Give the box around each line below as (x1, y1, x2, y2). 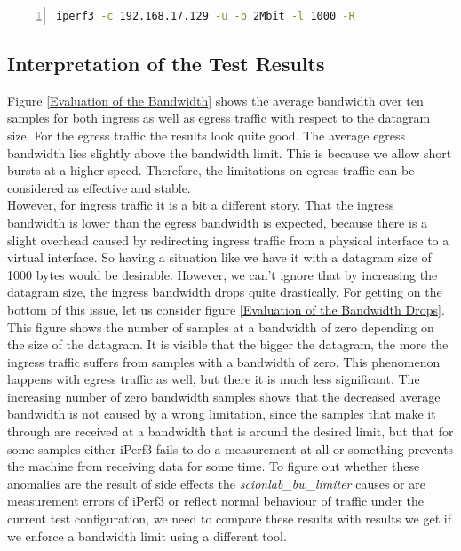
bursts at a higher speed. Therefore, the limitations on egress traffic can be (7, 161, 415, 180)
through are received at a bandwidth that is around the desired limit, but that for (7, 422, 454, 441)
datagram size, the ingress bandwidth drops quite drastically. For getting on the (7, 283, 442, 301)
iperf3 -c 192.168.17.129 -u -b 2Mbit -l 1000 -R (56, 10, 355, 22)
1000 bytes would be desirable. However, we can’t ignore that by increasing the (7, 265, 438, 283)
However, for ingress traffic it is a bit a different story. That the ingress (7, 196, 394, 214)
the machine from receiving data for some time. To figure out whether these (7, 457, 420, 475)
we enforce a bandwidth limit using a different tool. (7, 526, 287, 545)
